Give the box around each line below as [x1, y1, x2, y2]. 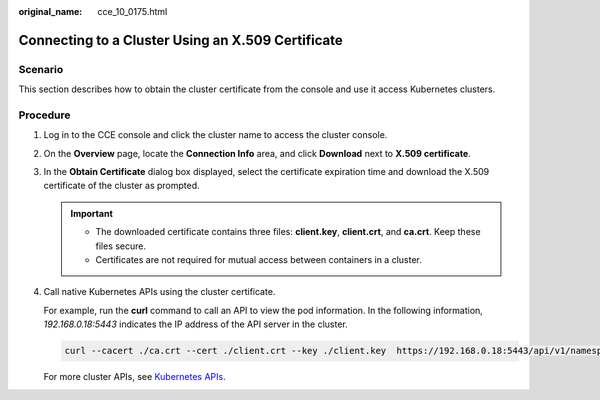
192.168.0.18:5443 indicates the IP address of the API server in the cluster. [43, 318, 349, 330]
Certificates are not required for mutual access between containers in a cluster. [95, 254, 422, 266]
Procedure [18, 108, 71, 122]
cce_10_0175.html [97, 6, 168, 17]
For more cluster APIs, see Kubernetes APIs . [43, 371, 226, 383]
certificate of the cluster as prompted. [43, 180, 200, 192]
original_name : [18, 6, 83, 17]
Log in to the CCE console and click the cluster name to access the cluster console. [43, 129, 388, 141]
